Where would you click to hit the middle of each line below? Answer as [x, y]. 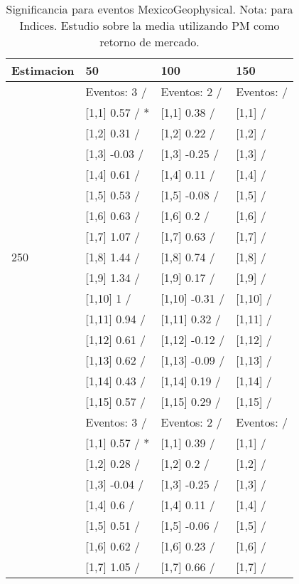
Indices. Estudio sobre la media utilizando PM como [149, 25]
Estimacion [43, 70]
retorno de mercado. [149, 42]
